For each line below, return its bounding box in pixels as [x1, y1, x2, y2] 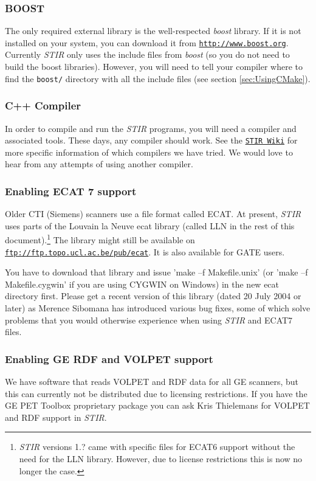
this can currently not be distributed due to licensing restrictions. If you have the [5, 387, 307, 400]
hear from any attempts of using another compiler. [5, 157, 193, 170]
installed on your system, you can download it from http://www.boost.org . [5, 36, 289, 49]
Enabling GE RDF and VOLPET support [5, 351, 213, 366]
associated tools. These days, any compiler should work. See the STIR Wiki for [5, 134, 298, 147]
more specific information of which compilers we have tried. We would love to [5, 145, 293, 158]
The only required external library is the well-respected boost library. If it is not [5, 24, 301, 37]
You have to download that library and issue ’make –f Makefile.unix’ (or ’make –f [5, 266, 308, 279]
